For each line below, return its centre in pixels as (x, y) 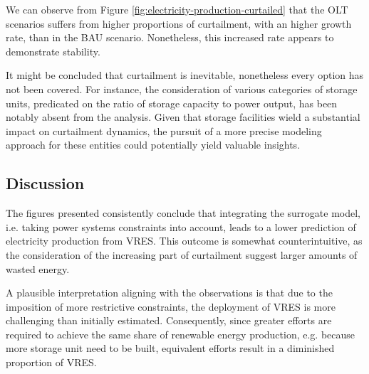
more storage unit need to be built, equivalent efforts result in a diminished (170, 348)
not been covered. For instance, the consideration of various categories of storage (182, 89)
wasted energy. (38, 268)
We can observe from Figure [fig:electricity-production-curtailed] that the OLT (177, 9)
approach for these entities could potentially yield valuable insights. (153, 145)
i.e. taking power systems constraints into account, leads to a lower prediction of (181, 226)
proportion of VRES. (51, 362)
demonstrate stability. (53, 51)
